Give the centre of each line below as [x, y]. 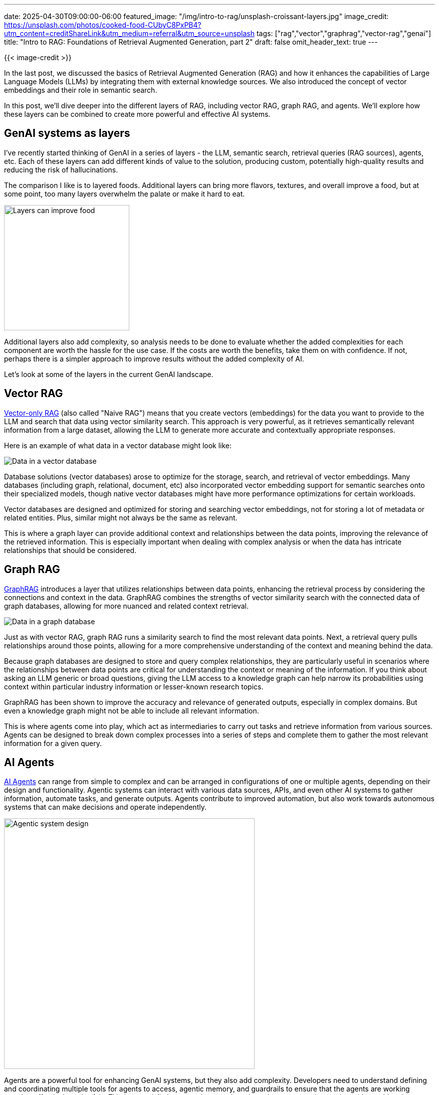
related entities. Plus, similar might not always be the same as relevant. [121, 517]
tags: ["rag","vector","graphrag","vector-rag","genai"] [344, 33]
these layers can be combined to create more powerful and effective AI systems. [137, 114]
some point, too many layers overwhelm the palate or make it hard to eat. [125, 194]
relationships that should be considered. [70, 550]
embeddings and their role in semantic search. [81, 90]
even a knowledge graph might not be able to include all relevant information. [132, 710]
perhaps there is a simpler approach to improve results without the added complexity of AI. [154, 358]
